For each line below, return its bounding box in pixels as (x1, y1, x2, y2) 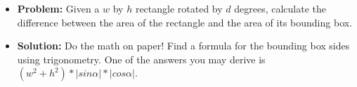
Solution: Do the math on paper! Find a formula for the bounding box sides (17, 38, 350, 53)
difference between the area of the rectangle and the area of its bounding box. (17, 15, 353, 29)
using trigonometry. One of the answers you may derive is (17, 52, 266, 66)
